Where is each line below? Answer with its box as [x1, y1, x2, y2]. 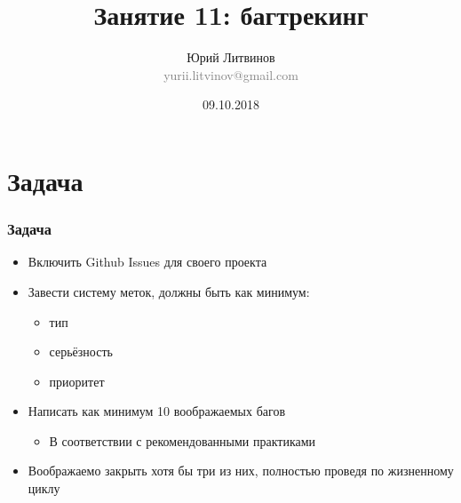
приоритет [49, 371, 105, 390]
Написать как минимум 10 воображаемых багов [28, 402, 286, 420]
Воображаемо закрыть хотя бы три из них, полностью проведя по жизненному [28, 461, 454, 480]
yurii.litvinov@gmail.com [163, 65, 298, 84]
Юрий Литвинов [187, 48, 275, 67]
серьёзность [49, 342, 113, 361]
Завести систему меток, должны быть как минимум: [28, 282, 310, 300]
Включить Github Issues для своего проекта [28, 252, 267, 271]
